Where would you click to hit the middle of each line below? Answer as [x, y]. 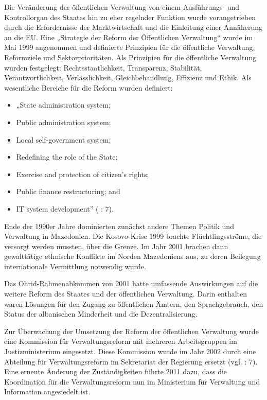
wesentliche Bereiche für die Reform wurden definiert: [88, 87]
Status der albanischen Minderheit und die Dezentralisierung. [101, 314]
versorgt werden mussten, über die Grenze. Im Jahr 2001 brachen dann [116, 246]
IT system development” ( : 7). [65, 208]
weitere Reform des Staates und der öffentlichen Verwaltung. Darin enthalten [126, 294]
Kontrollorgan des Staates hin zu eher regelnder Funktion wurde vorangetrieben [130, 17]
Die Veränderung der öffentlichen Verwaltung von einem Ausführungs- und [122, 7]
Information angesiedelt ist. [47, 392]
